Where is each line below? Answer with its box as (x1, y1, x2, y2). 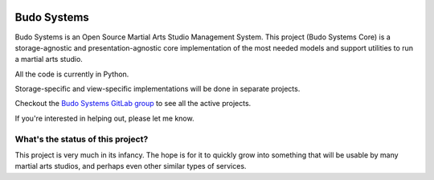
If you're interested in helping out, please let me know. (14, 113, 194, 123)
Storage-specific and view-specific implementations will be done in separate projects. (14, 84, 301, 94)
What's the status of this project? (14, 133, 149, 145)
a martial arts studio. (14, 55, 84, 64)
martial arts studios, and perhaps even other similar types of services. (14, 162, 247, 171)
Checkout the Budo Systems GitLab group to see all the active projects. (14, 99, 252, 108)
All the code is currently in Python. (14, 69, 129, 79)
